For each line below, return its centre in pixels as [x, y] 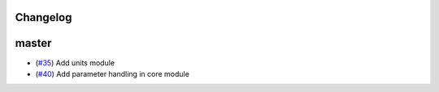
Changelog [43, 17]
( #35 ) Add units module [75, 63]
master [33, 43]
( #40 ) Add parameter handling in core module [113, 73]
